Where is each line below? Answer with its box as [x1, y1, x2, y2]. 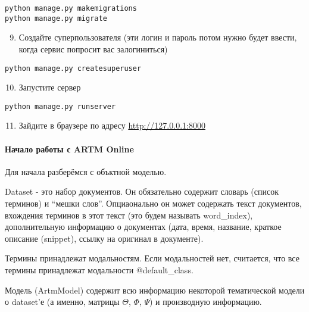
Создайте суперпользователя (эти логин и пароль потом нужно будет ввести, [18, 31, 297, 43]
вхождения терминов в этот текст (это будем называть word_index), [5, 208, 253, 221]
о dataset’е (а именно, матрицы [5, 295, 120, 308]
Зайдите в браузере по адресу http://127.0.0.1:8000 [18, 119, 205, 132]
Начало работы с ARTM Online [5, 142, 134, 155]
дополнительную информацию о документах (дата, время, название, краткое [5, 220, 282, 233]
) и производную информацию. [149, 295, 262, 308]
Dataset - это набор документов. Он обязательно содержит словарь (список [5, 185, 279, 198]
